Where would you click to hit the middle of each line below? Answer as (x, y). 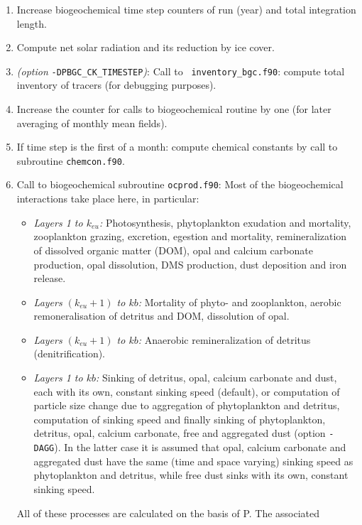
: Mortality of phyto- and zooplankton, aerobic (240, 302)
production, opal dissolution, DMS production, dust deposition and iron (190, 264)
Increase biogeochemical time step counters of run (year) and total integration (186, 9)
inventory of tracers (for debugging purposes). (116, 85)
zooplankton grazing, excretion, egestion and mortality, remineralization (190, 236)
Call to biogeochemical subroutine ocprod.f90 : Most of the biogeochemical (180, 184)
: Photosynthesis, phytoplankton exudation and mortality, (225, 222)
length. (32, 23)
